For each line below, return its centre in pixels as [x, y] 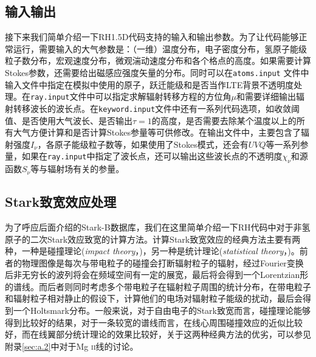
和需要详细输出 [266, 96]
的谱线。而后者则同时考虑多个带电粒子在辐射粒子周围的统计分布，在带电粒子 [158, 286]
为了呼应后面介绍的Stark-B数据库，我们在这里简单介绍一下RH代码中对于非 [153, 227]
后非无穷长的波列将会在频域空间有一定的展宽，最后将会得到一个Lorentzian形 [157, 275]
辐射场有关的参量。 [86, 169]
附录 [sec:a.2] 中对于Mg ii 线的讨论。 [72, 346]
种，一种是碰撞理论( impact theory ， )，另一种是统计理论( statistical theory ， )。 [152, 251]
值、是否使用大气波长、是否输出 [69, 120]
